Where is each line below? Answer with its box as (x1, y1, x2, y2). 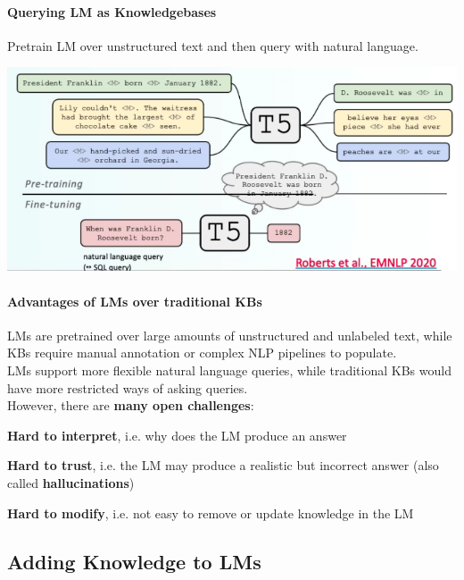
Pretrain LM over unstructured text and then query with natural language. (7, 36, 418, 55)
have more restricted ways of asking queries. (7, 378, 248, 397)
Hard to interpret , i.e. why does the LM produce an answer (7, 425, 347, 444)
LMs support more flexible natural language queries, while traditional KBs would (7, 361, 452, 380)
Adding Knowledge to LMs (7, 547, 261, 575)
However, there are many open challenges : (7, 396, 254, 415)
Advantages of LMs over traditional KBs (7, 291, 262, 310)
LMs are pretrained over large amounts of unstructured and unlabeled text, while (7, 325, 452, 344)
